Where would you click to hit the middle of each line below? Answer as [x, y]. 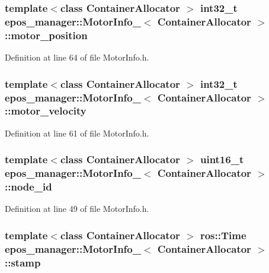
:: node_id [28, 187]
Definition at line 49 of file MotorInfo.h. [77, 209]
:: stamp [23, 262]
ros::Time [223, 235]
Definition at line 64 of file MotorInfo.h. [77, 57]
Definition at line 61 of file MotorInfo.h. [77, 133]
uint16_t [222, 159]
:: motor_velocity [46, 111]
